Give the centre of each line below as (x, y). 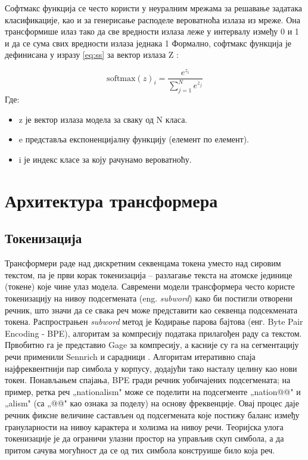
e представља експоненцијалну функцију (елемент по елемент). (134, 139)
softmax (121, 78)
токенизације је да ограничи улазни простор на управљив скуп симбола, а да (144, 438)
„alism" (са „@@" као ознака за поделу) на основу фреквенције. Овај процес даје (152, 403)
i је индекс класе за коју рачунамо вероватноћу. (105, 159)
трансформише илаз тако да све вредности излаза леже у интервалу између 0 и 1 (152, 31)
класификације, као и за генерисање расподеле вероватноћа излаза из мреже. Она (153, 19)
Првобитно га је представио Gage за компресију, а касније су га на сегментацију (152, 345)
